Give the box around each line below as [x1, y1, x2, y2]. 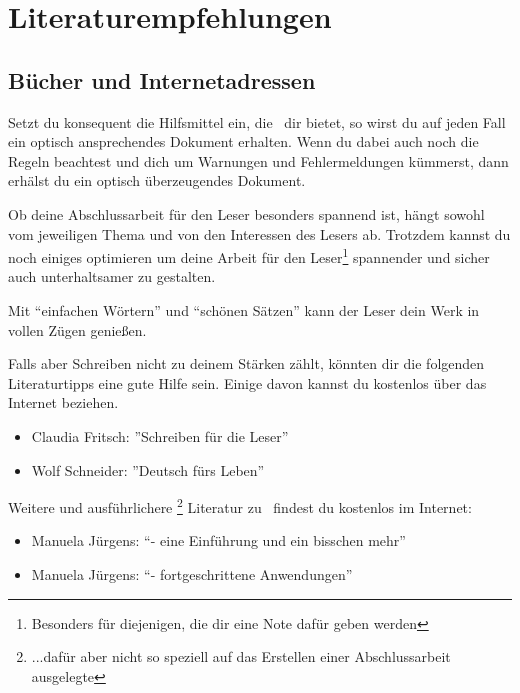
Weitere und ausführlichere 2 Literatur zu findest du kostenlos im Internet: [8, 494, 472, 517]
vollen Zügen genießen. [8, 319, 147, 340]
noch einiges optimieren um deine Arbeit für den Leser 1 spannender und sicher [8, 244, 490, 267]
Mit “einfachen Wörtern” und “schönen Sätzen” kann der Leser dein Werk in [8, 299, 480, 320]
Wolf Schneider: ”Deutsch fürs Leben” [31, 459, 265, 480]
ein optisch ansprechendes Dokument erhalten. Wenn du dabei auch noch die [8, 131, 479, 152]
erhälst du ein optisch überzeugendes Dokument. [8, 170, 306, 191]
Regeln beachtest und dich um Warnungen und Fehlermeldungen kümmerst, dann [8, 150, 509, 171]
